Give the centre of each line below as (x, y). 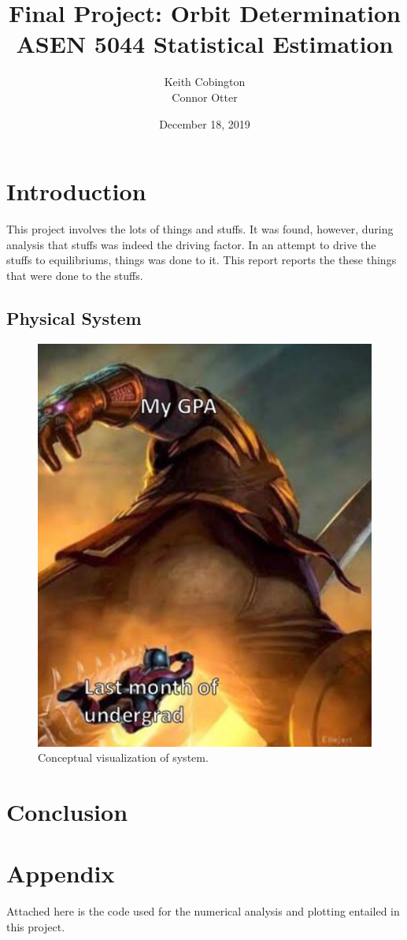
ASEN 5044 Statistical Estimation (205, 44)
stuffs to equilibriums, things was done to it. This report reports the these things (202, 260)
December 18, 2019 (205, 123)
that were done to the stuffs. (75, 275)
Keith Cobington (205, 82)
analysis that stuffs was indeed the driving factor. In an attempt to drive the (191, 244)
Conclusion (67, 812)
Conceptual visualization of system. (123, 757)
